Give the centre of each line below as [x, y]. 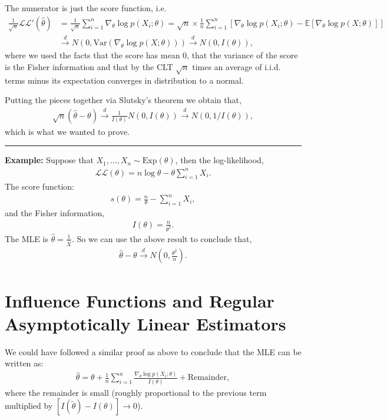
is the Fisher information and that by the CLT [89, 67]
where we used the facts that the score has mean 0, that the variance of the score [151, 55]
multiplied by [29, 406]
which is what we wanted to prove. [67, 131]
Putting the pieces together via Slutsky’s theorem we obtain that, [123, 100]
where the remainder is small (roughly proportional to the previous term [136, 392]
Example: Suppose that [49, 160]
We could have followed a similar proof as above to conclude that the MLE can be [153, 351]
